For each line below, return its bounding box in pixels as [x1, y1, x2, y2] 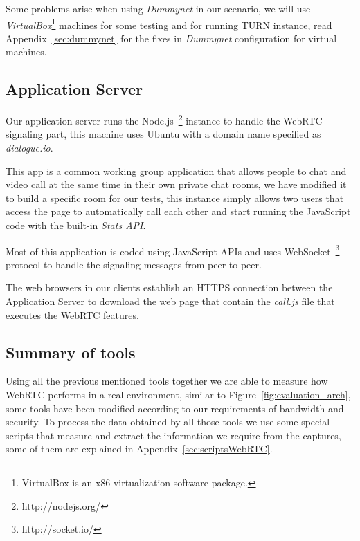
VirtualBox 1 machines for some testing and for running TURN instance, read [6, 15, 332, 32]
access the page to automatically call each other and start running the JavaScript [6, 204, 351, 219]
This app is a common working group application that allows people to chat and [6, 163, 347, 178]
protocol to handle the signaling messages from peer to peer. [6, 257, 262, 271]
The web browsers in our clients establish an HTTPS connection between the [6, 280, 333, 295]
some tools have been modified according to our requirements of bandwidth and [6, 401, 344, 415]
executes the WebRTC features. [6, 307, 139, 322]
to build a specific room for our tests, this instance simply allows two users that [6, 190, 344, 205]
